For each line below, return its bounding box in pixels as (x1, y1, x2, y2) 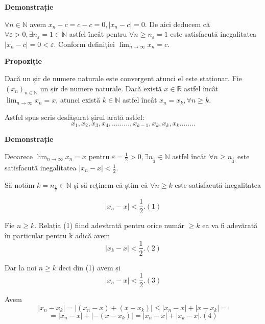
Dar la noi (5, 262, 37, 272)
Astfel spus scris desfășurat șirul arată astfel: (5, 111, 144, 122)
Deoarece (5, 151, 33, 161)
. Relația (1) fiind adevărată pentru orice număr (34, 220, 184, 231)
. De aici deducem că (144, 18, 210, 29)
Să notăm (5, 179, 35, 190)
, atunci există (56, 94, 101, 105)
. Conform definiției (54, 38, 115, 49)
